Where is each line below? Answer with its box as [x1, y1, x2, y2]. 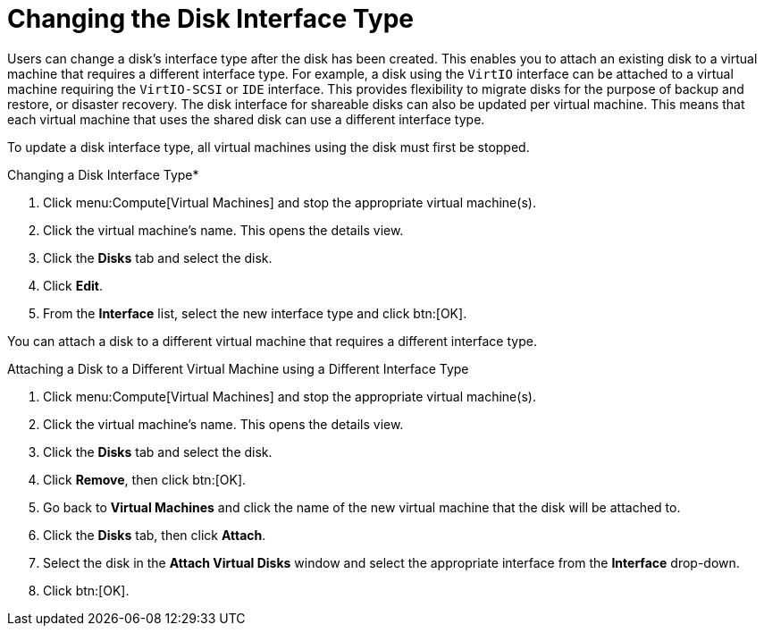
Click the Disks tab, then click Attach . [43, 527, 266, 543]
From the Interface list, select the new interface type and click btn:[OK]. [43, 305, 467, 321]
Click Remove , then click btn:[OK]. [43, 471, 247, 487]
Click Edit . [43, 277, 103, 293]
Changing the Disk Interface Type [7, 4, 414, 34]
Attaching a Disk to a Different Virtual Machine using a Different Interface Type [7, 360, 469, 376]
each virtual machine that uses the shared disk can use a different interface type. [7, 111, 485, 127]
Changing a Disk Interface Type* [7, 166, 199, 182]
